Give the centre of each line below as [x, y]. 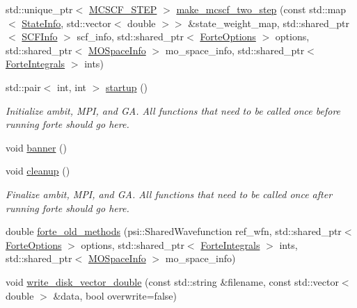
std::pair [23, 87]
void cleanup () [38, 171]
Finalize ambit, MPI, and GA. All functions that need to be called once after [169, 194]
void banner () [36, 147]
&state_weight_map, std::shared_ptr [269, 23]
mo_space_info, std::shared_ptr [235, 50]
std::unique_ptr [39, 9]
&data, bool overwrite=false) [115, 295]
